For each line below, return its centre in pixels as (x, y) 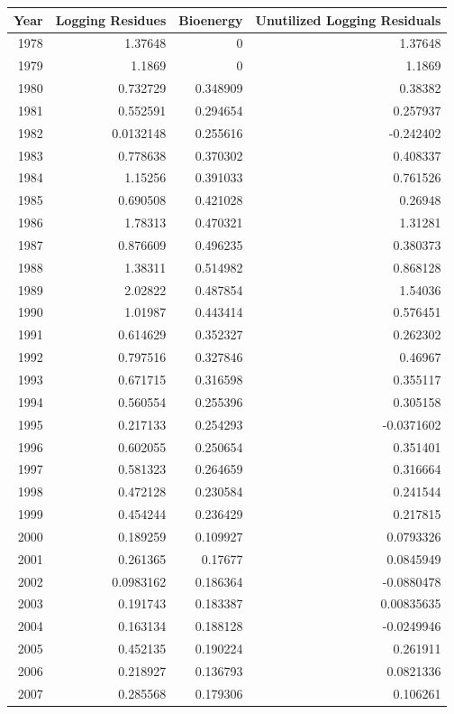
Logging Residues (111, 19)
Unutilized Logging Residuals (348, 19)
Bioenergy (211, 19)
